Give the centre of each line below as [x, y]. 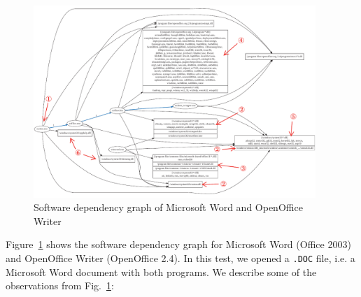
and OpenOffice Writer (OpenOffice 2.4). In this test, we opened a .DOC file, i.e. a [180, 258]
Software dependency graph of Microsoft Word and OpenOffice [168, 207]
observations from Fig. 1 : [60, 285]
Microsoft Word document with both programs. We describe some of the [161, 271]
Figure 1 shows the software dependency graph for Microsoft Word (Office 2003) [178, 244]
